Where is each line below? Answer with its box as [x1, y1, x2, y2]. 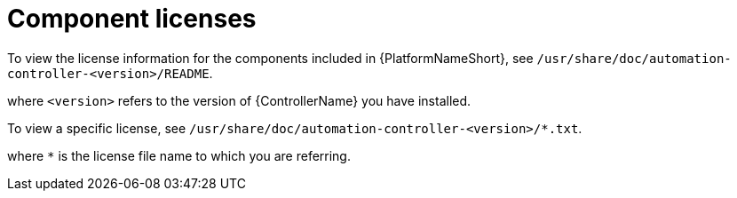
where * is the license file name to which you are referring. [7, 147, 351, 163]
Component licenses [7, 4, 257, 34]
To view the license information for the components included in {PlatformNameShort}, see [7, 50, 534, 66]
